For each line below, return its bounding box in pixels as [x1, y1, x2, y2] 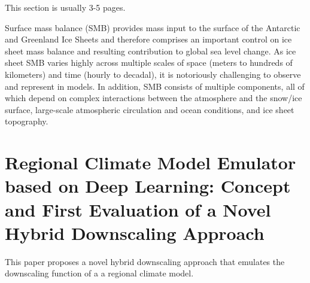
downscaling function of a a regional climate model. [5, 267, 194, 279]
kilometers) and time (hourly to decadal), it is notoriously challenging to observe [5, 68, 301, 80]
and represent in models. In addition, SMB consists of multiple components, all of [5, 80, 305, 92]
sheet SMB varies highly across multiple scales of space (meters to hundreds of [5, 56, 293, 69]
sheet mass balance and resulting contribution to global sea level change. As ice [5, 44, 296, 57]
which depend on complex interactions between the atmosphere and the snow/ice [5, 92, 302, 104]
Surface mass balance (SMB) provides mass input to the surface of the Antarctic [5, 21, 300, 34]
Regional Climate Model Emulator [5, 150, 296, 175]
